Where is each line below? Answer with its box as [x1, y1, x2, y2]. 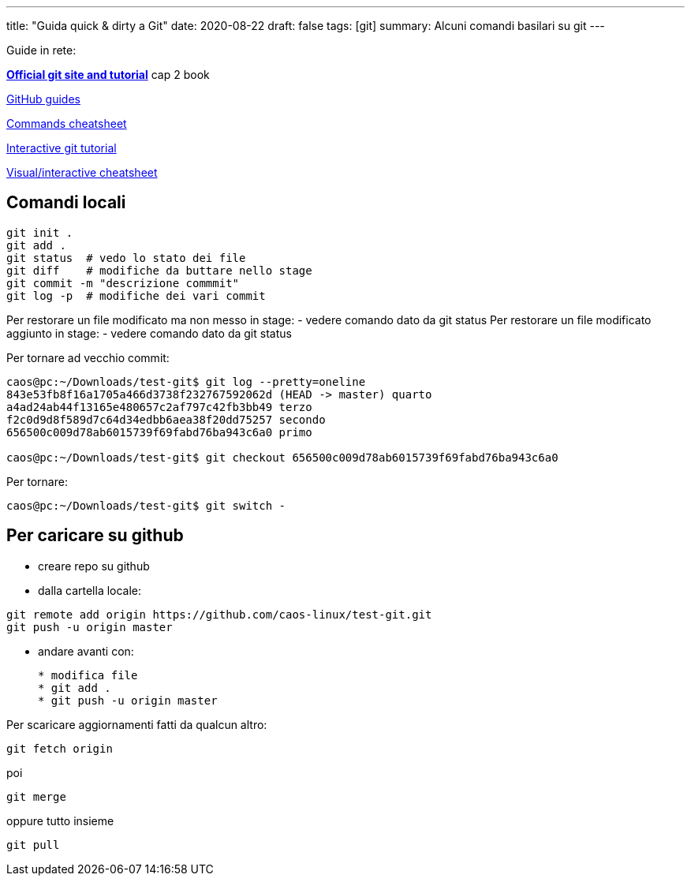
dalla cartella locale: [38, 583, 142, 597]
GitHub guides [6, 92, 80, 106]
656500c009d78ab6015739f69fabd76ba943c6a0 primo [6, 425, 312, 439]
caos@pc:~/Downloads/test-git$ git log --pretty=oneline [6, 375, 366, 388]
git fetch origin [6, 742, 113, 755]
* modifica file [38, 668, 138, 682]
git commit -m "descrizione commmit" [6, 276, 240, 290]
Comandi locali [6, 192, 126, 213]
